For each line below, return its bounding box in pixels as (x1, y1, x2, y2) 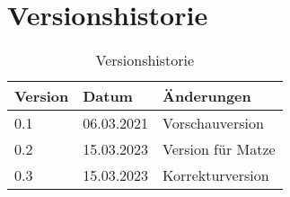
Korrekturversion (163, 165, 269, 186)
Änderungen (163, 85, 251, 107)
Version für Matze (163, 139, 276, 160)
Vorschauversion (163, 112, 264, 134)
